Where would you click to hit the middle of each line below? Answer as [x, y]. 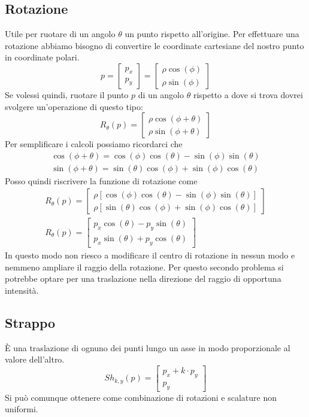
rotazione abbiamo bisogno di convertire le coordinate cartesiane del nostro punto [154, 45]
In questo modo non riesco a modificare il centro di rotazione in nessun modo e [150, 255]
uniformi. [22, 409]
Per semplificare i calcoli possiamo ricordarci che [94, 144]
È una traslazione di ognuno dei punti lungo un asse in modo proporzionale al [148, 347]
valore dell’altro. [35, 359]
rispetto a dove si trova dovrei [248, 94]
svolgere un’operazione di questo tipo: [74, 106]
